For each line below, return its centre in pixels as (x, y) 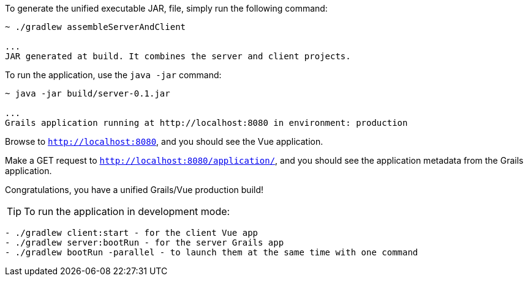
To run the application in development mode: (127, 211)
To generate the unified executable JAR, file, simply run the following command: (166, 8)
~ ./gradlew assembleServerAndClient (96, 27)
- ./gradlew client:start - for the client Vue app (132, 233)
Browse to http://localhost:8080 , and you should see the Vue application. (164, 141)
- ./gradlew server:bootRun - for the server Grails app (145, 243)
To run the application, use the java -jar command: (113, 75)
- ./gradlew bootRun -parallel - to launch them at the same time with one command (212, 252)
